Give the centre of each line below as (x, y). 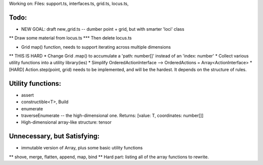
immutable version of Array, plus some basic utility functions (82, 148)
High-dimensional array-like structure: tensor (66, 122)
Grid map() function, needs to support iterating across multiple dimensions (96, 47)
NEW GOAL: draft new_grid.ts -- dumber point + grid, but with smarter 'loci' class (103, 29)
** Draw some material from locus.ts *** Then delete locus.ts (70, 38)
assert (28, 95)
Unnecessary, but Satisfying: (54, 136)
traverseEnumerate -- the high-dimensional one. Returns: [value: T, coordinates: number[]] (113, 115)
